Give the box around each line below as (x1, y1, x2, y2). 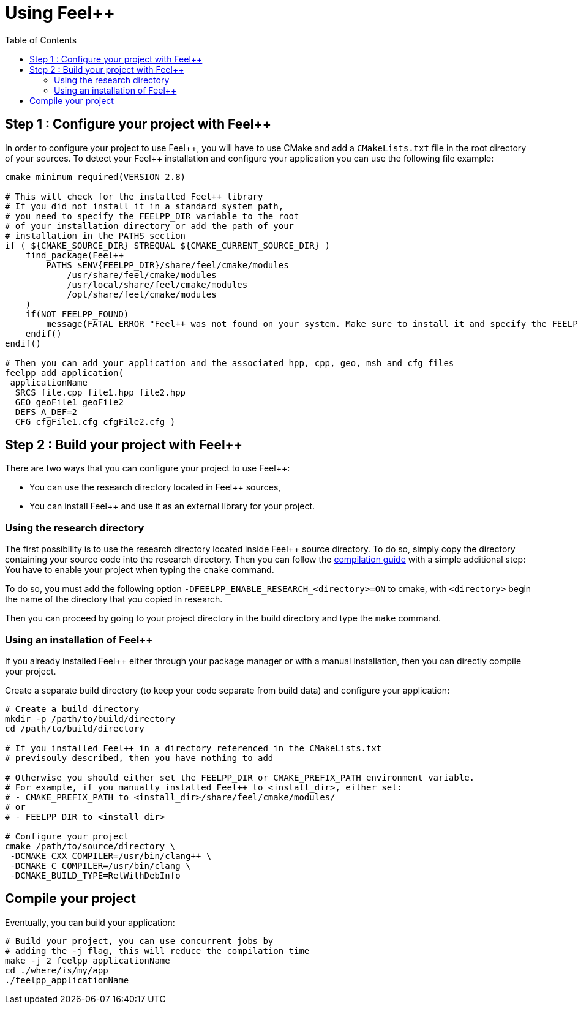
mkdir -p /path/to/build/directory (5, 713, 176, 724)
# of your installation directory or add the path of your (5, 220, 295, 231)
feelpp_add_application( (5, 367, 124, 378)
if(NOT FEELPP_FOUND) (25, 309, 129, 319)
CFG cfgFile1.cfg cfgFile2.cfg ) (15, 416, 176, 427)
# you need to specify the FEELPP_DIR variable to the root (5, 211, 299, 221)
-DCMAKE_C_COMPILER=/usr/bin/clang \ (10, 860, 191, 871)
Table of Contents (5, 34, 77, 45)
